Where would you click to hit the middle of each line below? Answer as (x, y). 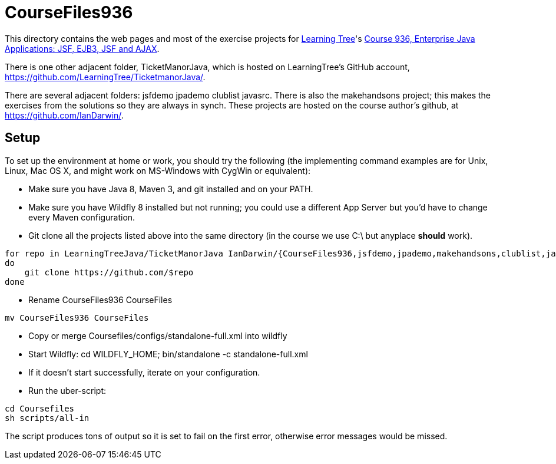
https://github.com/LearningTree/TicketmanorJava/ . (105, 77)
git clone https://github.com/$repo (109, 272)
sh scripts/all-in (47, 418)
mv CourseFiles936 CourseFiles (77, 317)
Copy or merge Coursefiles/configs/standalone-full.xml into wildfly (158, 335)
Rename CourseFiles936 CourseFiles (100, 300)
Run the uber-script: (67, 390)
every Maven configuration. (82, 217)
